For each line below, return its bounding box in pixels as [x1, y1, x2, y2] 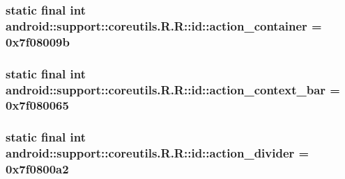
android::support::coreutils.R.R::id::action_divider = [6, 144, 309, 162]
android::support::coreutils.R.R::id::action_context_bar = [6, 80, 340, 98]
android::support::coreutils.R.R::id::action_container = [6, 17, 322, 34]
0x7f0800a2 [6, 160, 69, 178]
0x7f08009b [6, 33, 70, 50]
